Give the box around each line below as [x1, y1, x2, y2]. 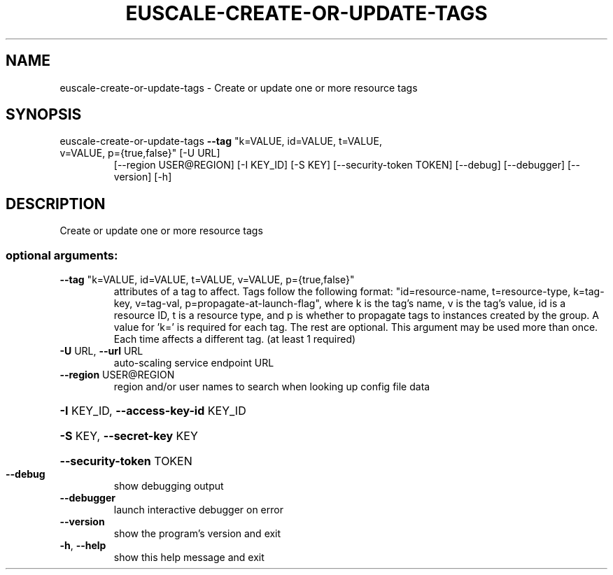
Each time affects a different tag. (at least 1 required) [113, 333, 356, 346]
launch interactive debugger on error [113, 504, 283, 516]
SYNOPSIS [6, 106, 82, 124]
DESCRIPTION [6, 194, 106, 213]
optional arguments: [6, 248, 118, 262]
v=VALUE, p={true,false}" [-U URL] [59, 147, 220, 159]
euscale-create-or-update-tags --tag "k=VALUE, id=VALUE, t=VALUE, [59, 135, 382, 148]
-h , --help [59, 539, 106, 552]
